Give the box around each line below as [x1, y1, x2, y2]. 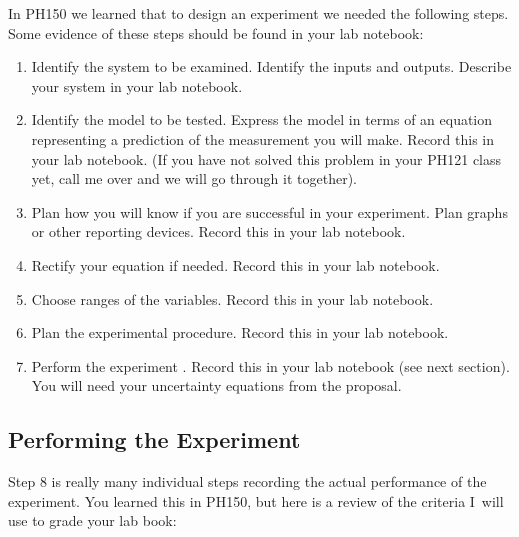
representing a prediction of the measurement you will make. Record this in [31, 128, 495, 149]
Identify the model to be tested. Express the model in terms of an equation [31, 109, 493, 130]
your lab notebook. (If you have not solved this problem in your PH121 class [31, 148, 502, 169]
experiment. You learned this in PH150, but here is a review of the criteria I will [8, 490, 504, 511]
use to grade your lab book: [8, 510, 177, 531]
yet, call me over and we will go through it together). [31, 168, 358, 189]
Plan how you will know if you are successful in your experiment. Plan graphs [31, 201, 508, 222]
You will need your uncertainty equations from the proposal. [31, 375, 402, 396]
